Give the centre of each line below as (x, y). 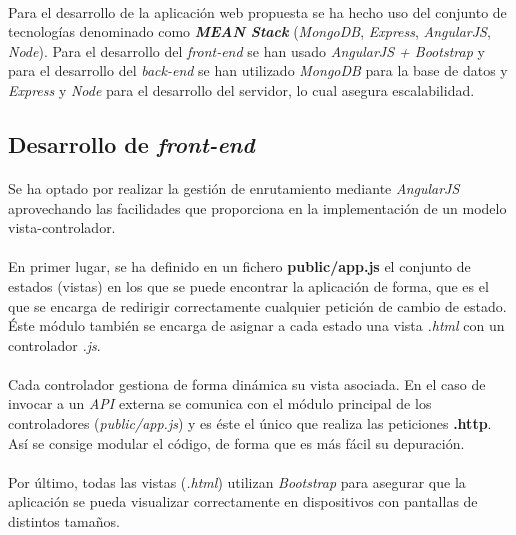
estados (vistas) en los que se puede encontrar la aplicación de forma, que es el (248, 285)
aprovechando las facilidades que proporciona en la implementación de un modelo (257, 207)
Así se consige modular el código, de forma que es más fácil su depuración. (236, 442)
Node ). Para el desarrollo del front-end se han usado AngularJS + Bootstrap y (246, 50)
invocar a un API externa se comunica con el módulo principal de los (220, 403)
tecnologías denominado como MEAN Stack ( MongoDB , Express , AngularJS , (249, 31)
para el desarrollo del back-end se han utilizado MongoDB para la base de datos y (258, 70)
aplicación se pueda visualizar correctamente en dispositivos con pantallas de (243, 501)
